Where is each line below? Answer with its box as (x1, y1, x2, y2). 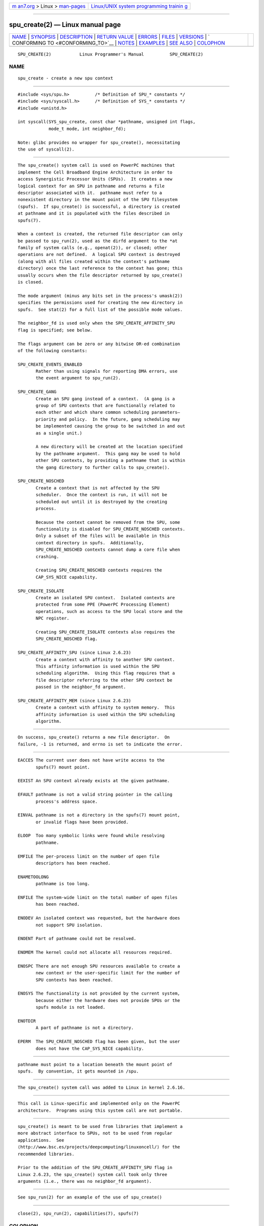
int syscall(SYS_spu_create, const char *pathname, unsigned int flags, (18, 119, 196, 125)
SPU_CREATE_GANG (18, 389, 57, 395)
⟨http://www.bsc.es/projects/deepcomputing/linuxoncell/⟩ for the (18, 1144, 180, 1150)
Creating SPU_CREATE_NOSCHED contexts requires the (36, 567, 162, 573)
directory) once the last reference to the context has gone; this (18, 265, 183, 271)
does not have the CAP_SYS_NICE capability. (36, 1046, 144, 1051)
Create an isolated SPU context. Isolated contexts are (36, 595, 176, 600)
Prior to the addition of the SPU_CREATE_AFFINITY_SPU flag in (18, 1165, 173, 1171)
